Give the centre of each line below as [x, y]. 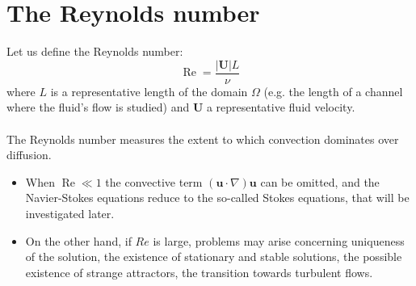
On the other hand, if [78, 240]
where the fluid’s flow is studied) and [98, 107]
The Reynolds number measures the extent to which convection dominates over [203, 139]
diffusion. [29, 155]
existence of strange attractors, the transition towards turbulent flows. [199, 272]
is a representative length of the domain [149, 91]
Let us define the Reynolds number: [95, 51]
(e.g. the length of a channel [333, 91]
